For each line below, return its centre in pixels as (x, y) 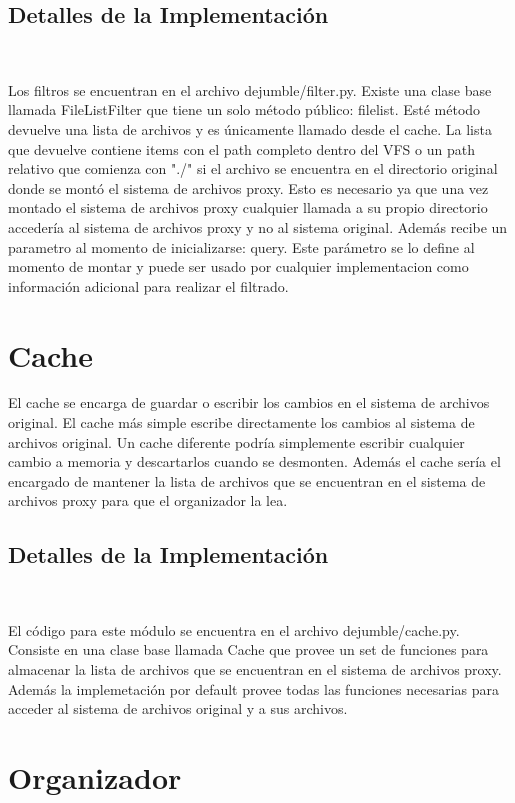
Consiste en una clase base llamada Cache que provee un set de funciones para (248, 649)
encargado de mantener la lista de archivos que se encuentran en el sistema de (247, 480)
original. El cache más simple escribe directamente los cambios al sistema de (241, 422)
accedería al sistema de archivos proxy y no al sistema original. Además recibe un (258, 226)
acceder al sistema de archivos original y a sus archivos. (178, 708)
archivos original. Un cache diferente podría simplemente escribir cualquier (236, 441)
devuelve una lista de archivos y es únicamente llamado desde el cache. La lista (250, 128)
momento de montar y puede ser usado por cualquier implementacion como (238, 266)
